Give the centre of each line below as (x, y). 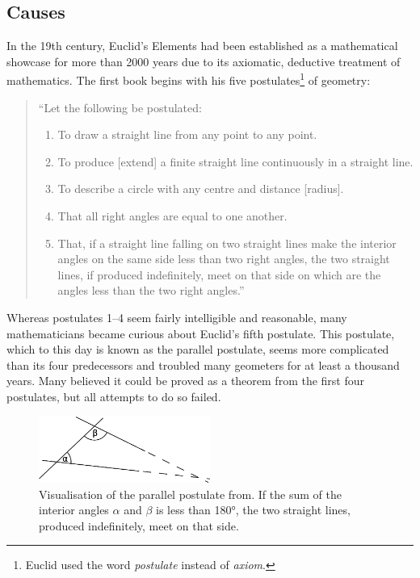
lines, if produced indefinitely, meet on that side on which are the (219, 274)
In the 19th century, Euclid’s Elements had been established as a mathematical (202, 46)
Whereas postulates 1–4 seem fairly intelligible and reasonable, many (177, 317)
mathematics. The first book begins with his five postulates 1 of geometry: (189, 79)
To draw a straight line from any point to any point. (187, 134)
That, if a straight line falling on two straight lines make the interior (227, 243)
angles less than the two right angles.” (151, 290)
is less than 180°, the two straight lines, (253, 510)
